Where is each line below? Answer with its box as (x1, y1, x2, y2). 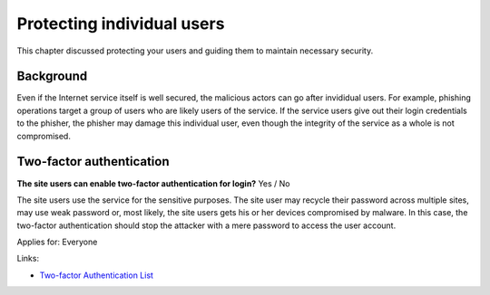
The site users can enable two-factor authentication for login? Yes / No (16, 177, 290, 189)
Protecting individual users (16, 14, 225, 33)
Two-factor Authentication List (39, 270, 154, 281)
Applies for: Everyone (16, 236, 98, 248)
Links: (16, 253, 40, 264)
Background (16, 69, 88, 84)
